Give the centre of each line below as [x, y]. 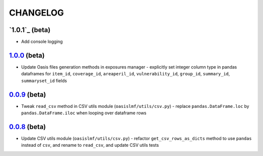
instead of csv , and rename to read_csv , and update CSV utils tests [90, 145]
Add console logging [42, 42]
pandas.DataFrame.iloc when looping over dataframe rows [84, 113]
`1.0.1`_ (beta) [30, 30]
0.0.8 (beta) [28, 127]
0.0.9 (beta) [28, 95]
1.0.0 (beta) [27, 55]
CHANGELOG [37, 13]
